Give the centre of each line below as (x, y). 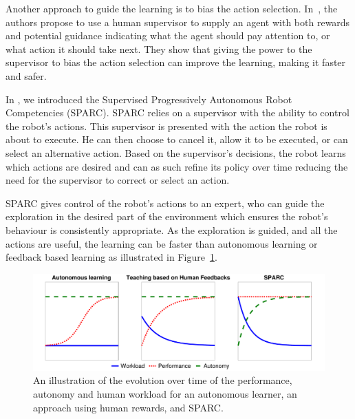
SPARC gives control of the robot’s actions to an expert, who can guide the (165, 203)
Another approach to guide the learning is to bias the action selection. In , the (172, 8)
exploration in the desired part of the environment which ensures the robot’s (167, 216)
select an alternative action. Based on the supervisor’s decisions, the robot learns (176, 152)
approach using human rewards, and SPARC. (128, 407)
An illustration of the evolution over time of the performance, (163, 380)
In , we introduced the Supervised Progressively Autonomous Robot (149, 99)
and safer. (26, 75)
